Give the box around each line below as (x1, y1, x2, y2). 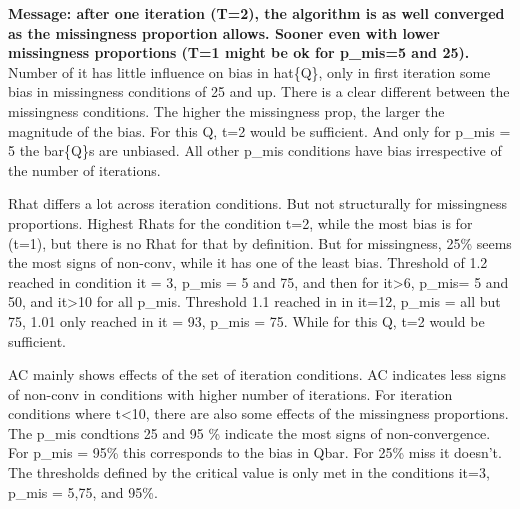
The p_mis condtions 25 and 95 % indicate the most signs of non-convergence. (8, 422, 491, 443)
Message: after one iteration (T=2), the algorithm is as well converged (8, 3, 505, 23)
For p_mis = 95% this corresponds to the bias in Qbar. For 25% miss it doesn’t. (8, 442, 502, 463)
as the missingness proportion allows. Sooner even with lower (8, 22, 440, 43)
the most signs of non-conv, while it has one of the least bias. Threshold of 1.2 (8, 252, 488, 273)
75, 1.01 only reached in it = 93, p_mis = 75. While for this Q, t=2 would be (8, 310, 485, 331)
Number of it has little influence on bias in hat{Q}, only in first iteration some (8, 61, 491, 82)
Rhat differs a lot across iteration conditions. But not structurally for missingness (8, 193, 508, 214)
